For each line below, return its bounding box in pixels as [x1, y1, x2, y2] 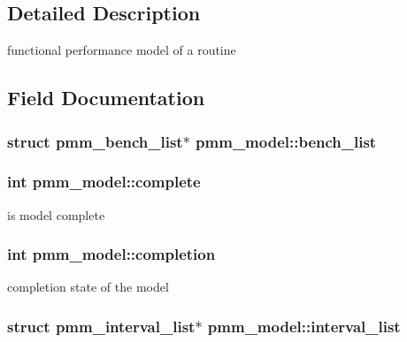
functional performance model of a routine [7, 41, 236, 59]
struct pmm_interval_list [7, 315, 196, 337]
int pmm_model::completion [7, 243, 216, 265]
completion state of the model [7, 277, 169, 296]
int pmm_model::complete [7, 171, 201, 193]
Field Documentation [7, 84, 205, 111]
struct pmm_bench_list [7, 130, 183, 152]
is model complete [7, 205, 105, 224]
